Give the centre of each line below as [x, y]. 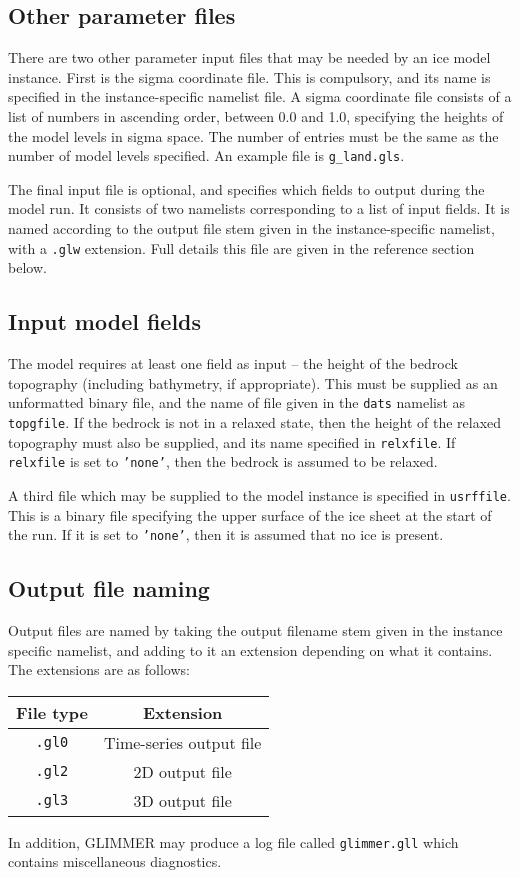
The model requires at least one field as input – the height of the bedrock [233, 363]
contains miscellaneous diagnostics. [115, 861]
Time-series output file [182, 742]
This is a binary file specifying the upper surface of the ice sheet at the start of [250, 514]
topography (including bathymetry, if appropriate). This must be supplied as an [253, 382]
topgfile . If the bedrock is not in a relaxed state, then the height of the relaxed [255, 421]
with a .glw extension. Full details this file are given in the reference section [241, 247]
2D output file [182, 771]
